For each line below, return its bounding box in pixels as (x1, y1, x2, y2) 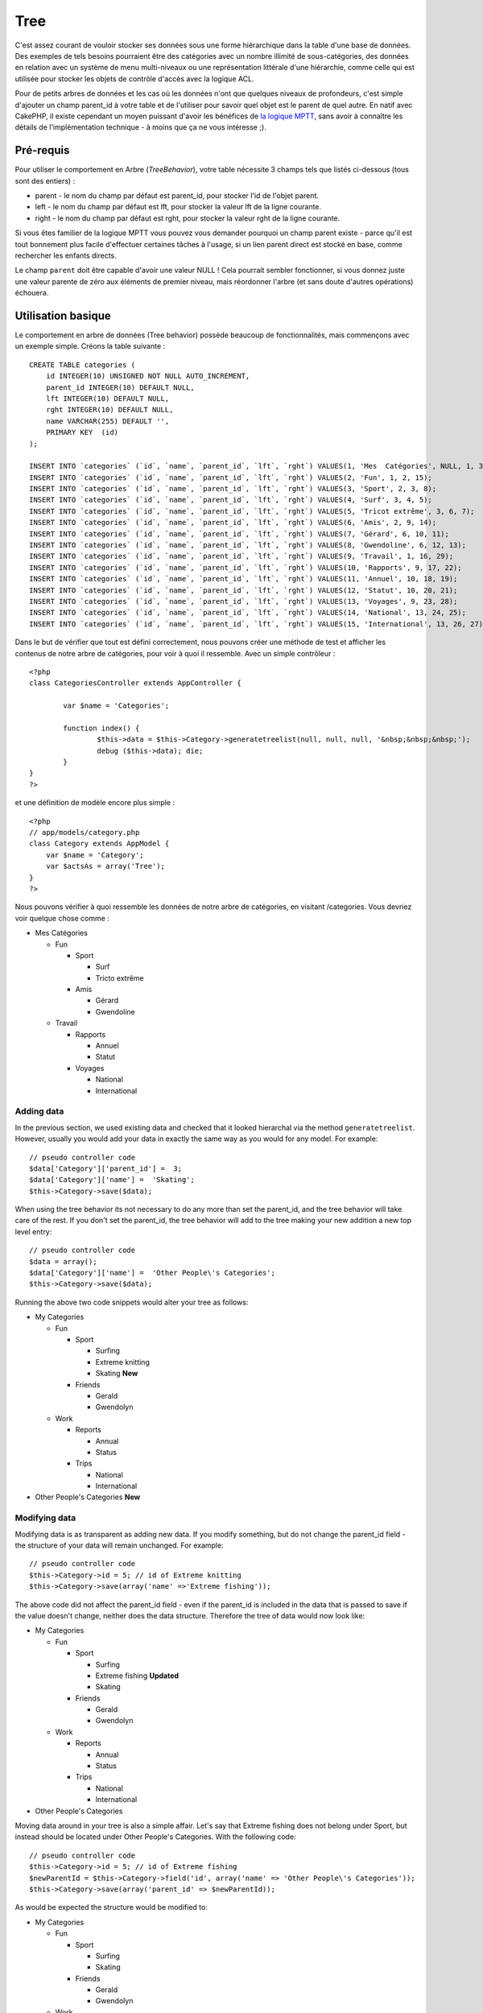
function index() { (63, 723, 140, 733)
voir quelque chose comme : (14, 913, 110, 923)
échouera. (14, 288, 49, 298)
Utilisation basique (14, 308, 112, 322)
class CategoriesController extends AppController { (29, 679, 242, 688)
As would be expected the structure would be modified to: (14, 1903, 208, 1912)
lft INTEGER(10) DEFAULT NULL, (45, 394, 170, 403)
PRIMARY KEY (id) (45, 428, 119, 437)
